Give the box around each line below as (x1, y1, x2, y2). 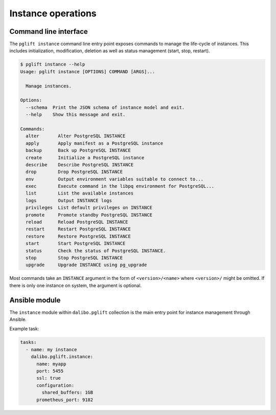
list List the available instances (26, 190, 134, 196)
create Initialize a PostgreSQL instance (26, 155, 145, 161)
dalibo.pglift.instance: (31, 354, 94, 360)
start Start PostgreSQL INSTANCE (26, 241, 126, 247)
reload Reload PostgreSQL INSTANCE (26, 219, 128, 225)
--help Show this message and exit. (26, 112, 126, 118)
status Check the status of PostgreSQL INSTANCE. (26, 248, 166, 253)
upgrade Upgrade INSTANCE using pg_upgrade (26, 262, 147, 268)
